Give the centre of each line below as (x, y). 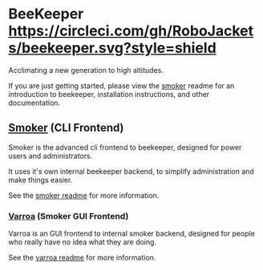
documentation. (34, 103)
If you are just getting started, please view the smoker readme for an (121, 86)
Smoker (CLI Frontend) (66, 128)
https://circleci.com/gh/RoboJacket (131, 31)
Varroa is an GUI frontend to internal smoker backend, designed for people (131, 234)
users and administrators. (51, 155)
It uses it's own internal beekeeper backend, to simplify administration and (131, 171)
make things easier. (40, 179)
